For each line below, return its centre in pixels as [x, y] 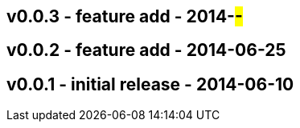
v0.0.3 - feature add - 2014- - [125, 16]
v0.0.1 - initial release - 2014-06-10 [150, 84]
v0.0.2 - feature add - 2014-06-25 [146, 50]
